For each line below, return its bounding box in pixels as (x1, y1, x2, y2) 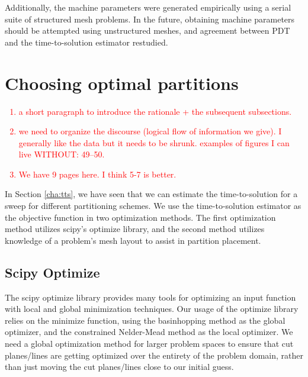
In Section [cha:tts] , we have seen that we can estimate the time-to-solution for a (5, 188, 298, 200)
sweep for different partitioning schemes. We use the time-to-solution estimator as (5, 199, 301, 212)
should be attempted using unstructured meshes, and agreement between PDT (5, 24, 290, 37)
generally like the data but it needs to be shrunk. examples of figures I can (18, 136, 290, 149)
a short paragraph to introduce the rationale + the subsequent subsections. (18, 105, 292, 117)
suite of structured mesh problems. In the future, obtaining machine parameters (5, 12, 295, 25)
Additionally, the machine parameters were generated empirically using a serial (5, 1, 291, 13)
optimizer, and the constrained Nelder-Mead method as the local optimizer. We (5, 326, 293, 338)
